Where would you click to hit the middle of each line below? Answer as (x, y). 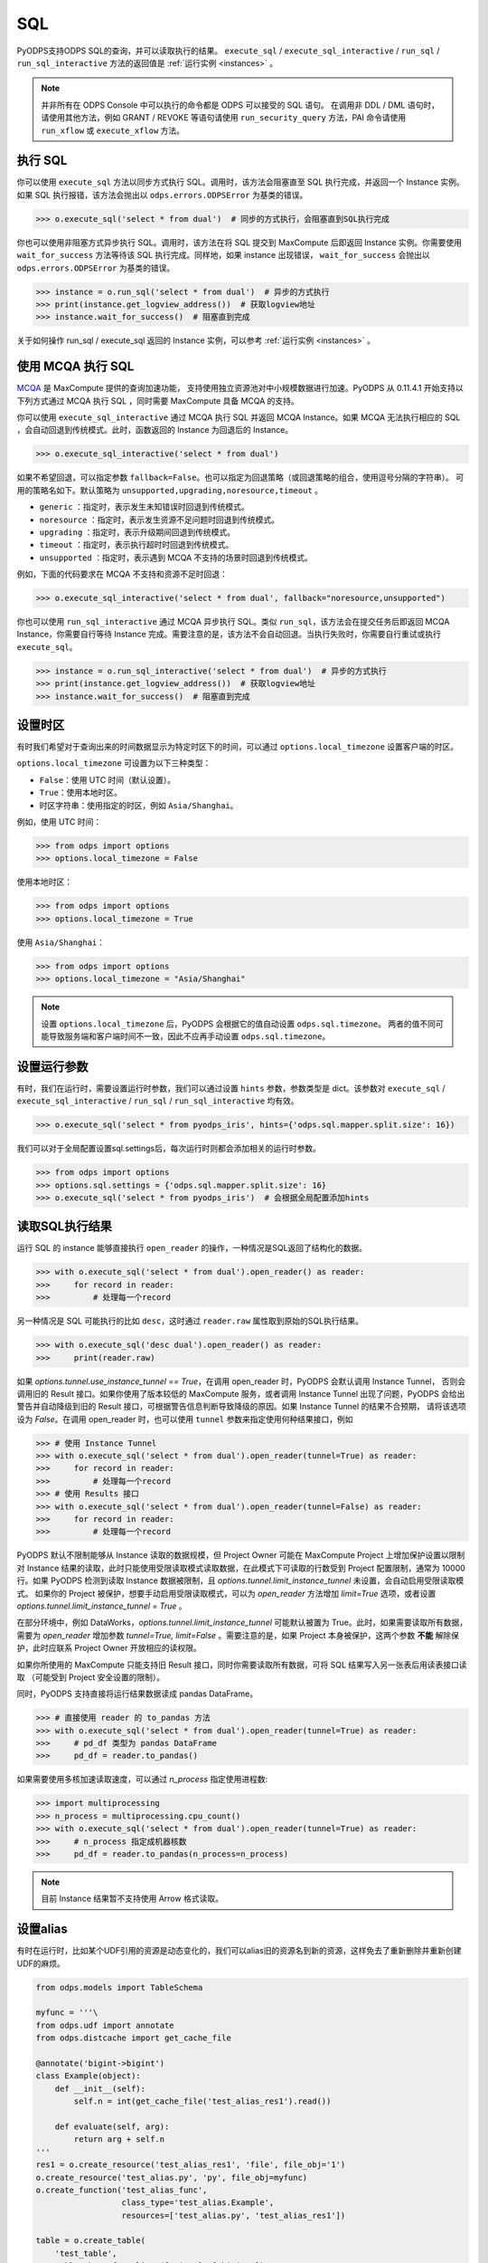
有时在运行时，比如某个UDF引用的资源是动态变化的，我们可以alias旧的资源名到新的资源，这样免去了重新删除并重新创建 (239, 1951)
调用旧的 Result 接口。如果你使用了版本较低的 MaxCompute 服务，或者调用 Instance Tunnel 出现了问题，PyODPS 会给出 (241, 1393)
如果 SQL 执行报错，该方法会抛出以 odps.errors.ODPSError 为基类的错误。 (162, 195)
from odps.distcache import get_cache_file (134, 2038)
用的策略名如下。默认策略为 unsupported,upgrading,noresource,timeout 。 (170, 490)
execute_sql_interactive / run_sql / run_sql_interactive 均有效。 (158, 1101)
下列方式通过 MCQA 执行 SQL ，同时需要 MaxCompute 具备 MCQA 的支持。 (158, 401)
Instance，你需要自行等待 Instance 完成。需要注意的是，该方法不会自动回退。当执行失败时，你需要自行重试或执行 (229, 635)
